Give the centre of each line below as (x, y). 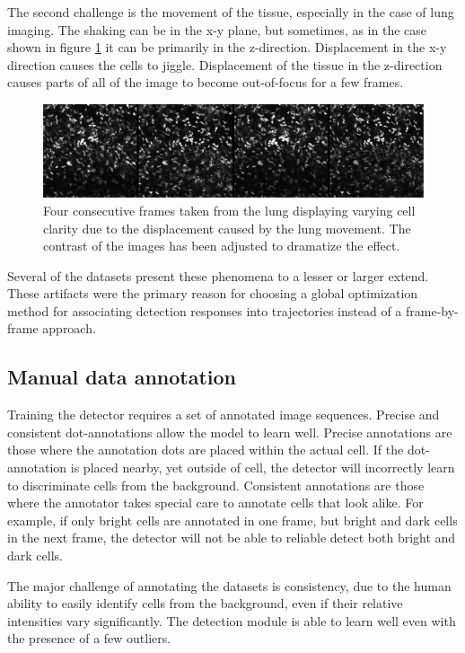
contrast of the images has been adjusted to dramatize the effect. (222, 246)
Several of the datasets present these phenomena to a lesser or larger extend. (218, 275)
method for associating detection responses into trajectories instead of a (205, 310)
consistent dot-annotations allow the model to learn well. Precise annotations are (230, 432)
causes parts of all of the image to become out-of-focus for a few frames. (206, 82)
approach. (69, 328)
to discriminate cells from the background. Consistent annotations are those (216, 485)
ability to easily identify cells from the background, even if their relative (205, 603)
